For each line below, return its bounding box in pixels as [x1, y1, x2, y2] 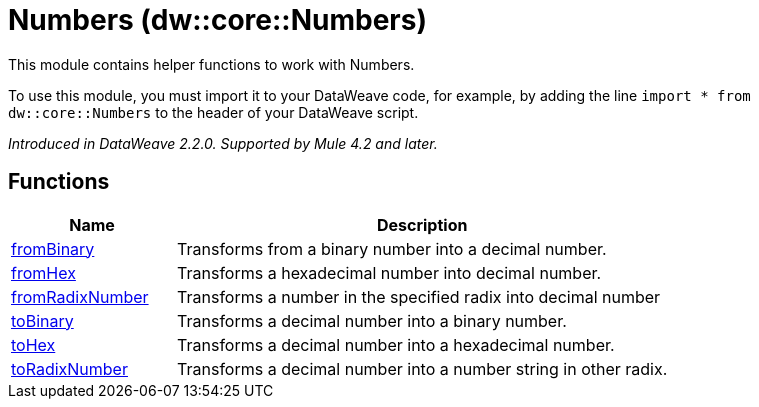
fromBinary [11, 238, 95, 259]
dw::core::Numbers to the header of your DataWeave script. [8, 103, 419, 121]
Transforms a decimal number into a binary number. [177, 310, 567, 331]
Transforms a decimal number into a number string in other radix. [177, 358, 668, 379]
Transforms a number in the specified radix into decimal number [177, 286, 661, 307]
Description [376, 214, 468, 235]
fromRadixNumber [11, 286, 149, 307]
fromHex [11, 262, 76, 283]
